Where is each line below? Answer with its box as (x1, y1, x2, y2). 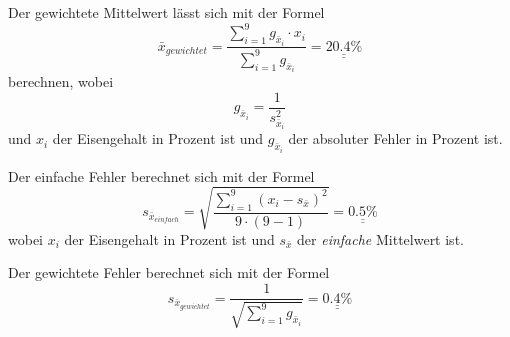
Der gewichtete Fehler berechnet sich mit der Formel (8, 262, 330, 283)
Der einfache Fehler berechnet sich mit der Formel (8, 165, 315, 186)
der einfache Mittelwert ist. (297, 228, 464, 249)
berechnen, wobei (8, 71, 114, 92)
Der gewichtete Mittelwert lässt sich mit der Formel (8, 2, 325, 22)
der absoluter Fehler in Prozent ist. (288, 128, 503, 149)
